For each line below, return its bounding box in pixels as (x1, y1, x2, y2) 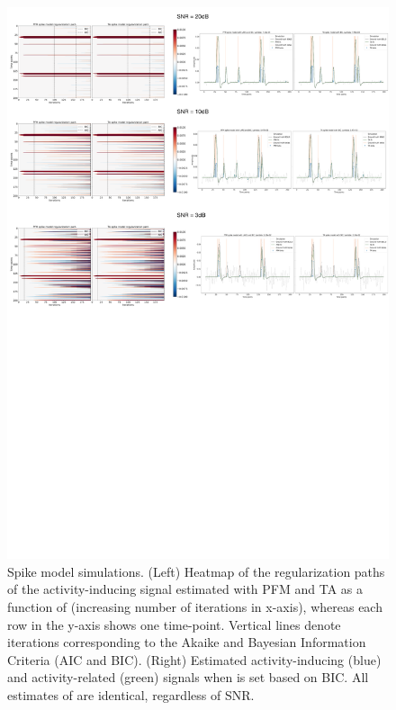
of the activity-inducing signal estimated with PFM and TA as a (7, 580, 363, 598)
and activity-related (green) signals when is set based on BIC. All (7, 668, 369, 687)
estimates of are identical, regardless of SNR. (7, 685, 255, 704)
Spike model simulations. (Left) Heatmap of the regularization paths (7, 562, 385, 580)
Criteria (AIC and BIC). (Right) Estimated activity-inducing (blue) (7, 650, 382, 669)
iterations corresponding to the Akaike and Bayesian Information (7, 633, 366, 652)
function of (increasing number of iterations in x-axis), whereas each (7, 598, 382, 616)
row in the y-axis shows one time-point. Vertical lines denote (7, 615, 341, 634)
